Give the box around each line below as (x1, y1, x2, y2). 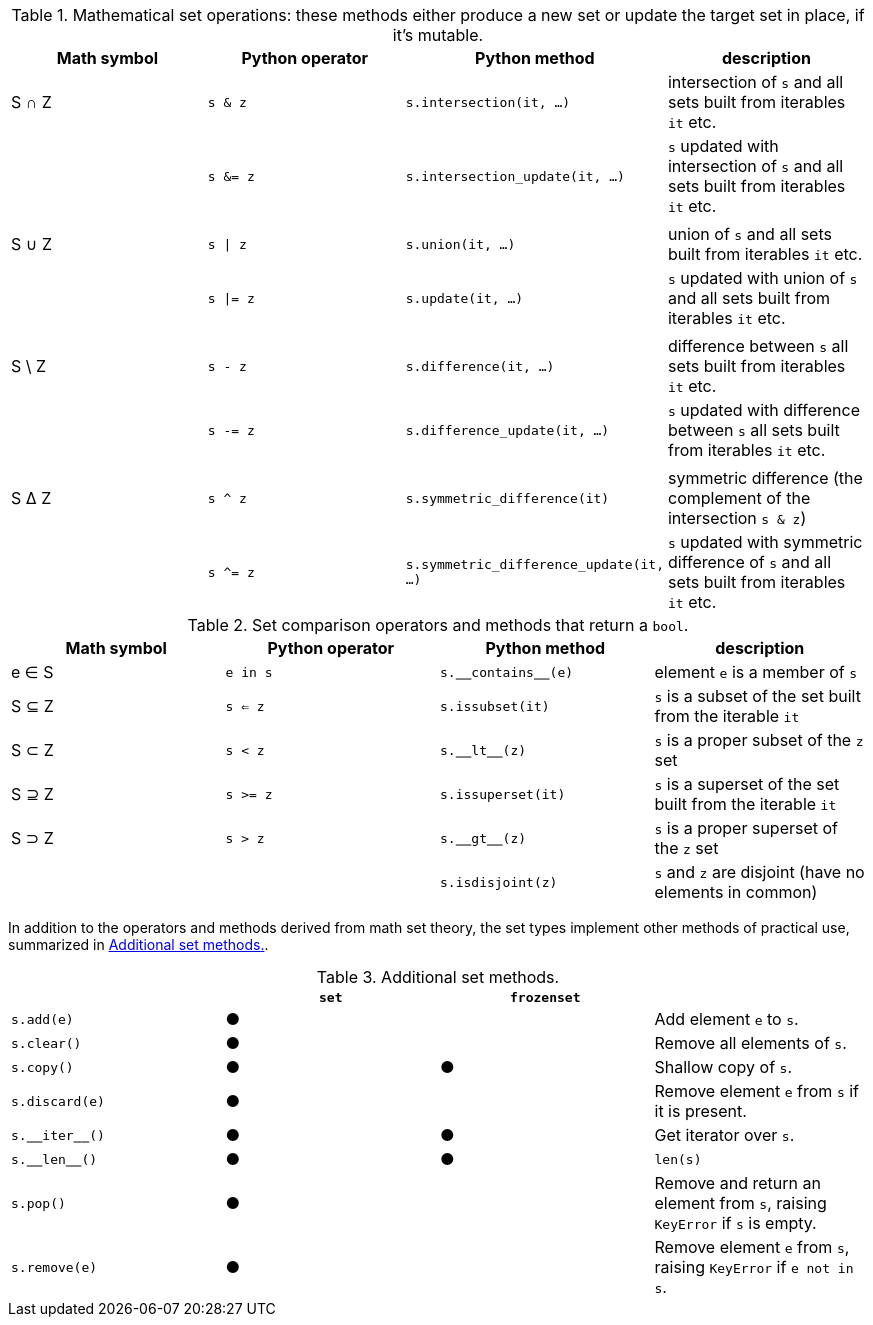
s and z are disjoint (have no (654, 862, 865, 882)
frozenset (510, 990, 581, 1005)
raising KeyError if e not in (654, 1257, 854, 1277)
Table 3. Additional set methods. (316, 967, 560, 987)
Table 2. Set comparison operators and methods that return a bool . (187, 615, 689, 635)
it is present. (654, 1101, 747, 1121)
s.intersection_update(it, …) (405, 168, 625, 184)
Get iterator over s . (654, 1125, 795, 1145)
